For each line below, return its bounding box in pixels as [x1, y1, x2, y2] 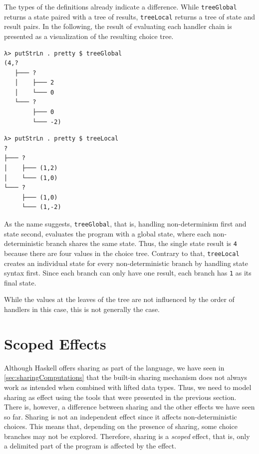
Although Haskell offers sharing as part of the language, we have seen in [4, 362, 225, 372]
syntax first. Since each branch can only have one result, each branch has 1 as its [4, 267, 252, 278]
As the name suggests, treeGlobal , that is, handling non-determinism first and [4, 218, 247, 228]
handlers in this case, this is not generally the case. [4, 304, 160, 314]
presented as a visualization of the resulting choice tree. [4, 30, 174, 41]
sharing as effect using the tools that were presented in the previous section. [4, 391, 237, 402]
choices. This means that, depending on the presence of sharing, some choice [4, 421, 238, 431]
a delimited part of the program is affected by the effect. [4, 440, 177, 451]
